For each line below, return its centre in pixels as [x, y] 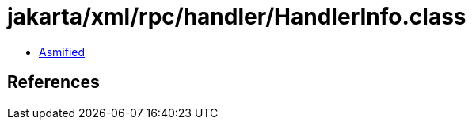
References [53, 82]
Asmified [62, 52]
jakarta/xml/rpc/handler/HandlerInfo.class [237, 17]
